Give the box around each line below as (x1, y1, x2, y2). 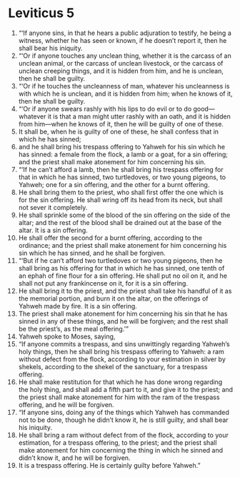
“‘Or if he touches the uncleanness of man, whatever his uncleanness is (18, 81, 230, 90)
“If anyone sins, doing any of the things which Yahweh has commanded (18, 408, 229, 416)
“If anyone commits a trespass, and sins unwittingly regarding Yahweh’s (18, 339, 231, 348)
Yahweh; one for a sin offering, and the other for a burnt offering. (18, 180, 210, 189)
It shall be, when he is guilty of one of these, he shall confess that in (18, 127, 219, 136)
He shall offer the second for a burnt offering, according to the (18, 234, 203, 242)
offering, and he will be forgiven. (18, 400, 114, 408)
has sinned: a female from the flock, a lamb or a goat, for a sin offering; (18, 150, 228, 159)
